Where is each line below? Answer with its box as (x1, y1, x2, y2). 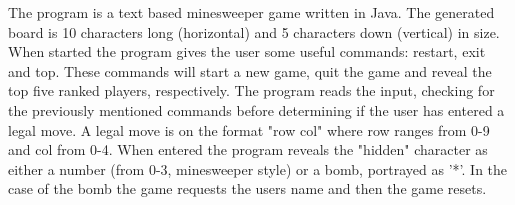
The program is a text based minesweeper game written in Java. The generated (8, 2, 495, 22)
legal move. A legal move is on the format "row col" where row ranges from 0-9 (8, 119, 490, 140)
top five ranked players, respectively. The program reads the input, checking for (8, 80, 495, 101)
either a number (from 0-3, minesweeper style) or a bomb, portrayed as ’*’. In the (8, 158, 508, 179)
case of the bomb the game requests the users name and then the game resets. (8, 178, 487, 199)
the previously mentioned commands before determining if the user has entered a (8, 99, 505, 120)
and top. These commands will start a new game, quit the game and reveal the (8, 60, 492, 81)
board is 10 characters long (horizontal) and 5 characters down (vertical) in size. (8, 21, 500, 42)
